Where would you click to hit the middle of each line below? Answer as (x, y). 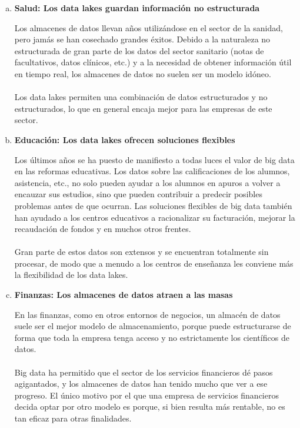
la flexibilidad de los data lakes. (71, 275)
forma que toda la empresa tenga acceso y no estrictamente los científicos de (152, 337)
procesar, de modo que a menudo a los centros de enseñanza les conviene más (154, 263)
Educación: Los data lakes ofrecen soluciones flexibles (125, 139)
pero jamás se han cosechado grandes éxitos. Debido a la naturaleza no (142, 39)
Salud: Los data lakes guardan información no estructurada (137, 8)
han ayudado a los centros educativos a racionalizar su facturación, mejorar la (155, 217)
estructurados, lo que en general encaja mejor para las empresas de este (143, 108)
